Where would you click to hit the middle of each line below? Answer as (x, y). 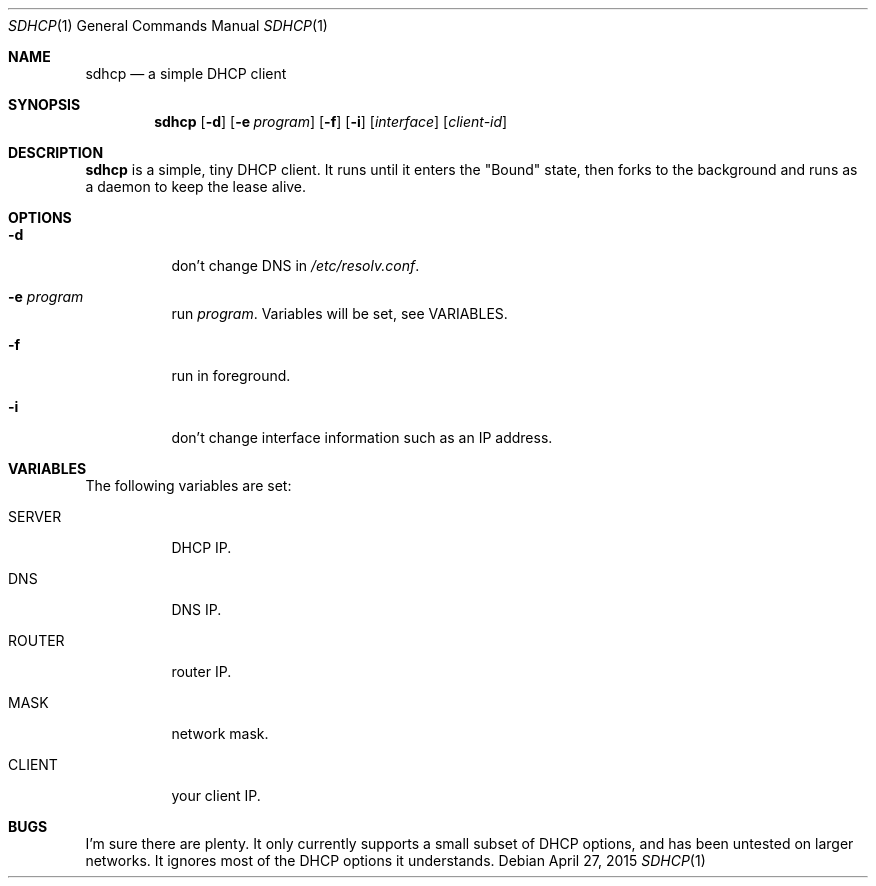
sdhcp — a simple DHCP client (186, 73)
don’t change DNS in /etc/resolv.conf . (295, 265)
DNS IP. (196, 609)
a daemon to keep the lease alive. (196, 186)
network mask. (220, 733)
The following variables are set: (188, 485)
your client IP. (216, 795)
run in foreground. (231, 375)
